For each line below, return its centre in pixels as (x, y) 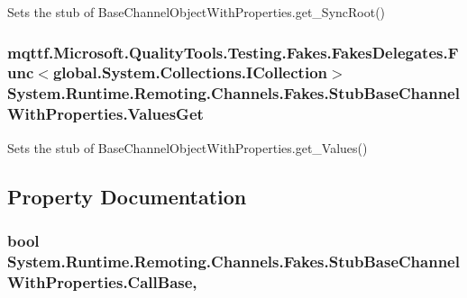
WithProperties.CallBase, (102, 281)
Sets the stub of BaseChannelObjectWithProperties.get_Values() (188, 147)
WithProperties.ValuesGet (105, 114)
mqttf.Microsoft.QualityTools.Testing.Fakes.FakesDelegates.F (233, 52)
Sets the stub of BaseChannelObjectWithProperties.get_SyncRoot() (197, 12)
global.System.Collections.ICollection (190, 72)
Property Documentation (127, 196)
